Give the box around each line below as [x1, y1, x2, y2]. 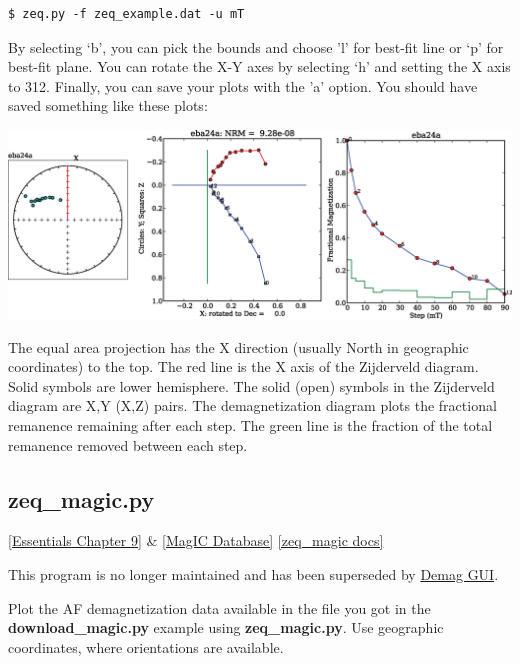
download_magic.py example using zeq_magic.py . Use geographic [8, 617, 444, 638]
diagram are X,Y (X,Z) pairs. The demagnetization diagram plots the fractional [8, 395, 497, 416]
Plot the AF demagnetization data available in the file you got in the [8, 597, 431, 618]
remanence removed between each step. [8, 434, 248, 455]
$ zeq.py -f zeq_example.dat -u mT [8, 7, 245, 21]
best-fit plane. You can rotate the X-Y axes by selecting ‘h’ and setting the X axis [8, 56, 511, 77]
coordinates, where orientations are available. [8, 636, 284, 657]
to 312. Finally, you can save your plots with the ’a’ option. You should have [8, 75, 478, 96]
